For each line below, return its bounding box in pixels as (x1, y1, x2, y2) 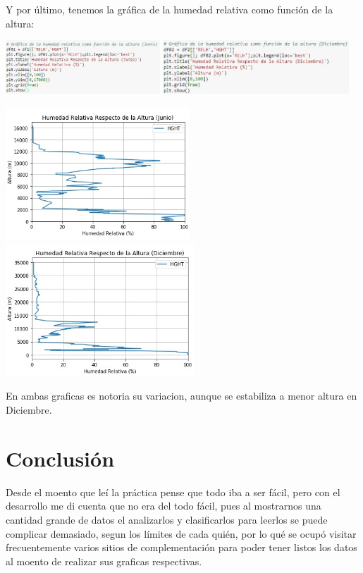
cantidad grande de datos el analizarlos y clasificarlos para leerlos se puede (6, 512, 328, 526)
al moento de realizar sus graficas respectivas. (6, 553, 202, 568)
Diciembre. (6, 402, 52, 417)
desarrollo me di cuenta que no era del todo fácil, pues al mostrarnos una (6, 498, 321, 513)
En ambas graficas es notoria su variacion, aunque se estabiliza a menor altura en (6, 388, 357, 403)
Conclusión (6, 443, 115, 472)
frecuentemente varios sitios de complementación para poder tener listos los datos (6, 540, 357, 555)
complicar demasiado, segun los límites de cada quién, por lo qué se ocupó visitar (6, 526, 357, 541)
